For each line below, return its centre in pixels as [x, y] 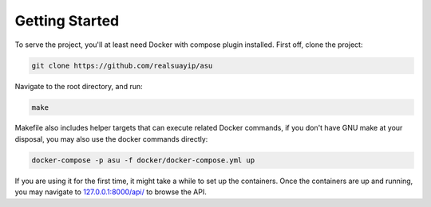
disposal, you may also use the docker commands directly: [111, 139]
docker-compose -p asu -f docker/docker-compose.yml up [143, 160]
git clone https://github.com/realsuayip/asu [122, 65]
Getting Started [67, 21]
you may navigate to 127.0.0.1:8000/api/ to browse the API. [111, 192]
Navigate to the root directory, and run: [79, 86]
